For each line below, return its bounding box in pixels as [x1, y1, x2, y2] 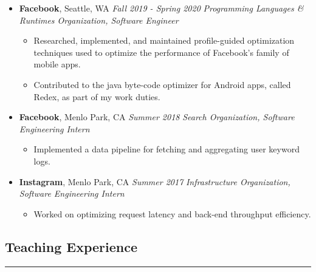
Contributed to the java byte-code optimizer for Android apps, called [33, 78, 291, 90]
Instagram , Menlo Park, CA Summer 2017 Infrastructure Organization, [19, 175, 290, 188]
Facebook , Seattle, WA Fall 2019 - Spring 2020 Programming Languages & [19, 2, 304, 14]
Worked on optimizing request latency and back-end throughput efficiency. [33, 207, 311, 220]
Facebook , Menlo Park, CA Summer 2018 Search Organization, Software [19, 110, 295, 123]
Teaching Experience [5, 237, 138, 256]
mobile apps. [33, 58, 81, 70]
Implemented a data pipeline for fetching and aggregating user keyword [33, 143, 300, 155]
